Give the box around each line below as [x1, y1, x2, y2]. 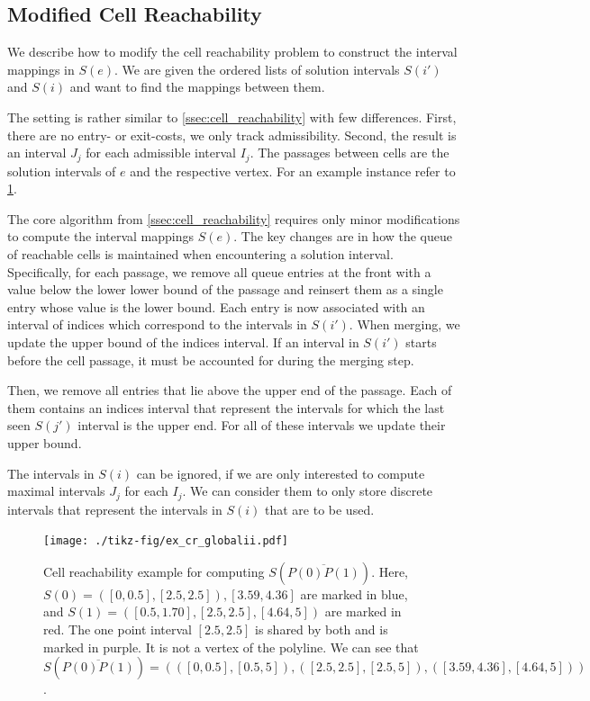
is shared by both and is [255, 620, 388, 639]
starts [405, 332, 437, 351]
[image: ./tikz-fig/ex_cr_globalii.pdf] [43, 535, 289, 548]
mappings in [7, 59, 75, 78]
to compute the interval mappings [7, 227, 195, 246]
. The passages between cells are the [250, 143, 449, 162]
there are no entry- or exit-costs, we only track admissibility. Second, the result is [7, 125, 457, 144]
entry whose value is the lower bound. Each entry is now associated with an [7, 297, 425, 316]
